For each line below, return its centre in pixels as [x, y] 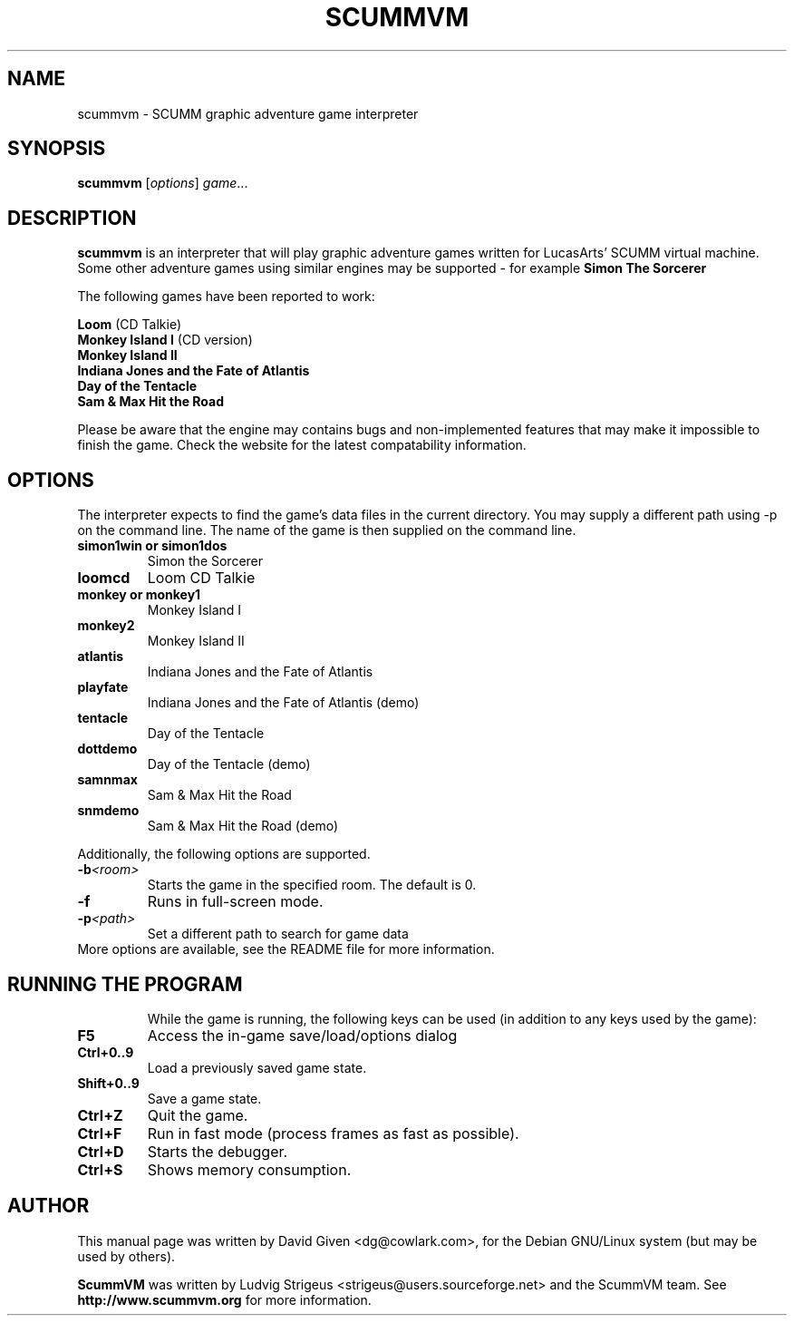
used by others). [126, 1256]
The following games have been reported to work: [226, 297]
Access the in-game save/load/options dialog [302, 1035]
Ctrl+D [101, 1151]
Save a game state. [204, 1098]
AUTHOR [48, 1206]
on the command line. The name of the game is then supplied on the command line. [327, 530]
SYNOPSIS [57, 149]
